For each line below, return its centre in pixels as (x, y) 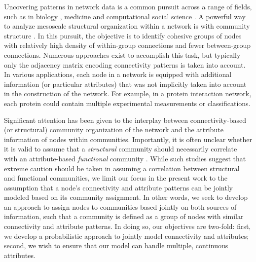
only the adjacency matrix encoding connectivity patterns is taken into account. (125, 64)
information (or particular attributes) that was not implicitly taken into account (125, 84)
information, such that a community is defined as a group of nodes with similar (124, 216)
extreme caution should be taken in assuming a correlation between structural (122, 168)
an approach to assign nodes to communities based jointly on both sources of (120, 206)
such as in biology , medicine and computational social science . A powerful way (125, 16)
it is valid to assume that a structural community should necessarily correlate (121, 149)
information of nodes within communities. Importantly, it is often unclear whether (128, 139)
